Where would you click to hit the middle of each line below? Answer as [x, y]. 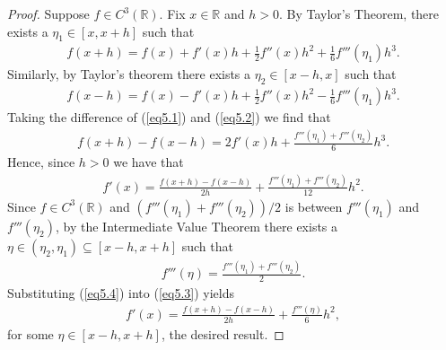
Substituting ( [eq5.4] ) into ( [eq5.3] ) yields [121, 292]
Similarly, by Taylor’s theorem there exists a [129, 74]
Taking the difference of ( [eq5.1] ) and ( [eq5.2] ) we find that [169, 117]
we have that [149, 162]
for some [31, 333]
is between [314, 206]
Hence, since [41, 162]
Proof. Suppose [48, 13]
